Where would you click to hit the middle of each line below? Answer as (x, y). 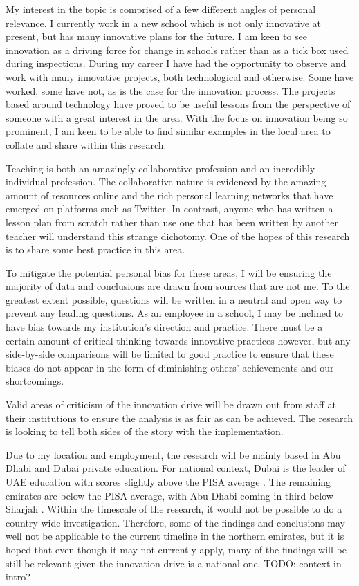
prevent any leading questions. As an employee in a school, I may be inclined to (174, 313)
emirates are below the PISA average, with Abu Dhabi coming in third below (169, 495)
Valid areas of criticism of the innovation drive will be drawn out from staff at (171, 404)
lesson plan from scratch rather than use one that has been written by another (172, 222)
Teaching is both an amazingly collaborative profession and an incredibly (160, 168)
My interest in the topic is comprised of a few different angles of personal (161, 9)
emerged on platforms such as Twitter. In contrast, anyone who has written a (169, 209)
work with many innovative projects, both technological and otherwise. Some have (180, 76)
